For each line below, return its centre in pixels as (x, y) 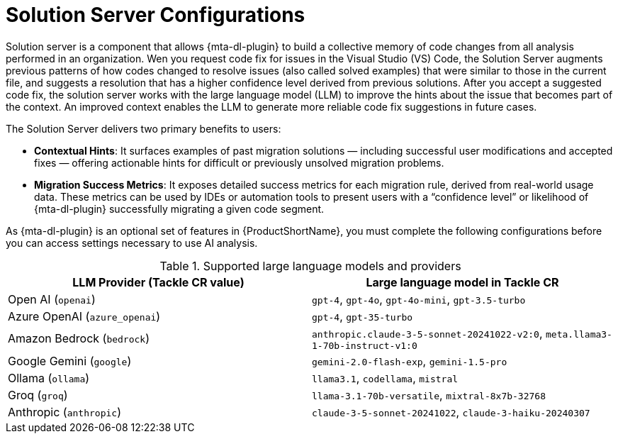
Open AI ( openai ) (52, 299)
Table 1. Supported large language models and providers (310, 266)
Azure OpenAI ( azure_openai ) (84, 316)
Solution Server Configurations (156, 15)
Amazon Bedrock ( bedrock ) (79, 339)
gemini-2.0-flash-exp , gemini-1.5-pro (410, 361)
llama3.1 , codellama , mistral (385, 378)
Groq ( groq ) (38, 395)
